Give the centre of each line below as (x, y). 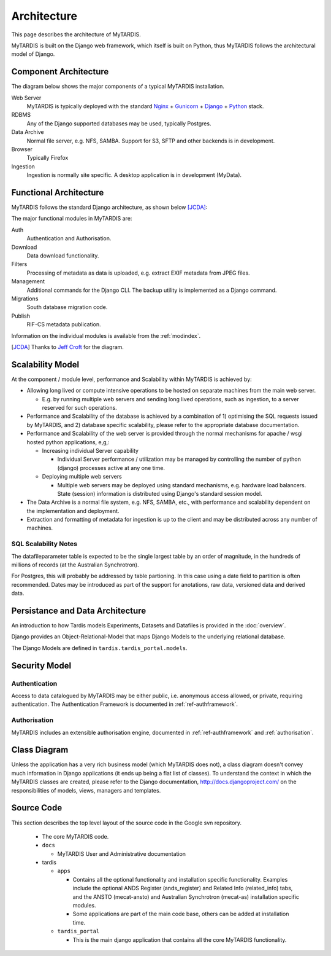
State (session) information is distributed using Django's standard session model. (160, 493)
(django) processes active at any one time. (111, 468)
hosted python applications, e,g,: (68, 442)
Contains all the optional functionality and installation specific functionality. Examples (180, 879)
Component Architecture (60, 72)
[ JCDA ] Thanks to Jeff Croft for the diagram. (67, 347)
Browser (22, 149)
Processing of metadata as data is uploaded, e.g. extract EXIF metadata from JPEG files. (139, 273)
